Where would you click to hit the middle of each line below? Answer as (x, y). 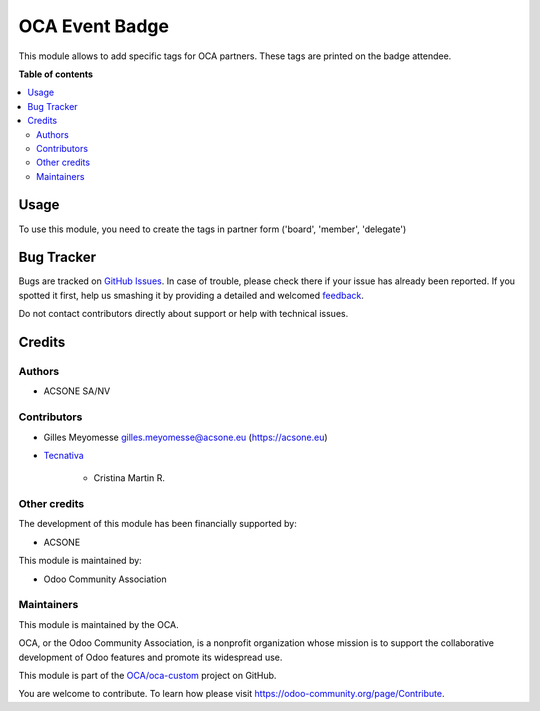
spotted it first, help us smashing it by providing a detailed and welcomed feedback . (191, 295)
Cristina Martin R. (129, 478)
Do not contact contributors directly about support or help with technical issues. (183, 314)
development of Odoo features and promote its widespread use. (150, 657)
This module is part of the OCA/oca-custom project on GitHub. (147, 675)
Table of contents (56, 74)
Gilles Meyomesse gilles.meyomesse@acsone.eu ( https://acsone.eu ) (186, 437)
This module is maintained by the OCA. (98, 624)
